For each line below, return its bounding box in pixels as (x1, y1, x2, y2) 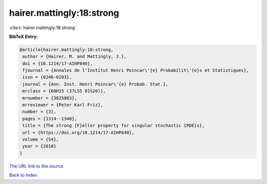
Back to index (9, 172, 37, 178)
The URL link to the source (9, 163, 64, 169)
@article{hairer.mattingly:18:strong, (19, 47, 114, 52)
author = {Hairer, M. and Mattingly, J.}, (22, 54, 127, 59)
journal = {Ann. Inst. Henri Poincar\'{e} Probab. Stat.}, (22, 81, 169, 87)
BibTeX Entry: (9, 34, 38, 39)
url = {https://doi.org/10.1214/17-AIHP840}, (22, 130, 134, 135)
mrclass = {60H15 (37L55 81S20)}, (22, 88, 106, 94)
